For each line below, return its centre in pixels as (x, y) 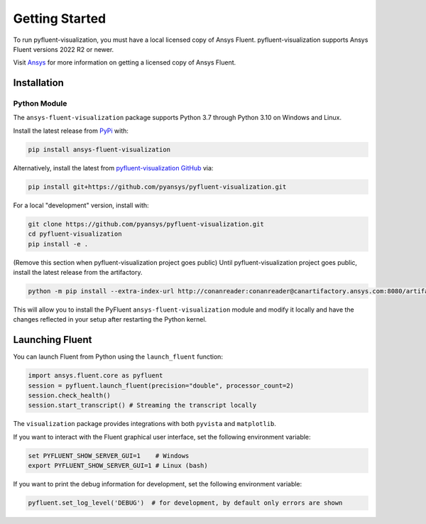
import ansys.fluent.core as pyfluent (95, 376)
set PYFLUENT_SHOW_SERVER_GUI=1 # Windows (109, 455)
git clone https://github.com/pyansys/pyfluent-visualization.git (146, 224)
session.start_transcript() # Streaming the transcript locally (142, 405)
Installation (38, 83)
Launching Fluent (53, 340)
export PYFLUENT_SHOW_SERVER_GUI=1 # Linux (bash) (118, 466)
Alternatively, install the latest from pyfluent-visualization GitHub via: (113, 168)
